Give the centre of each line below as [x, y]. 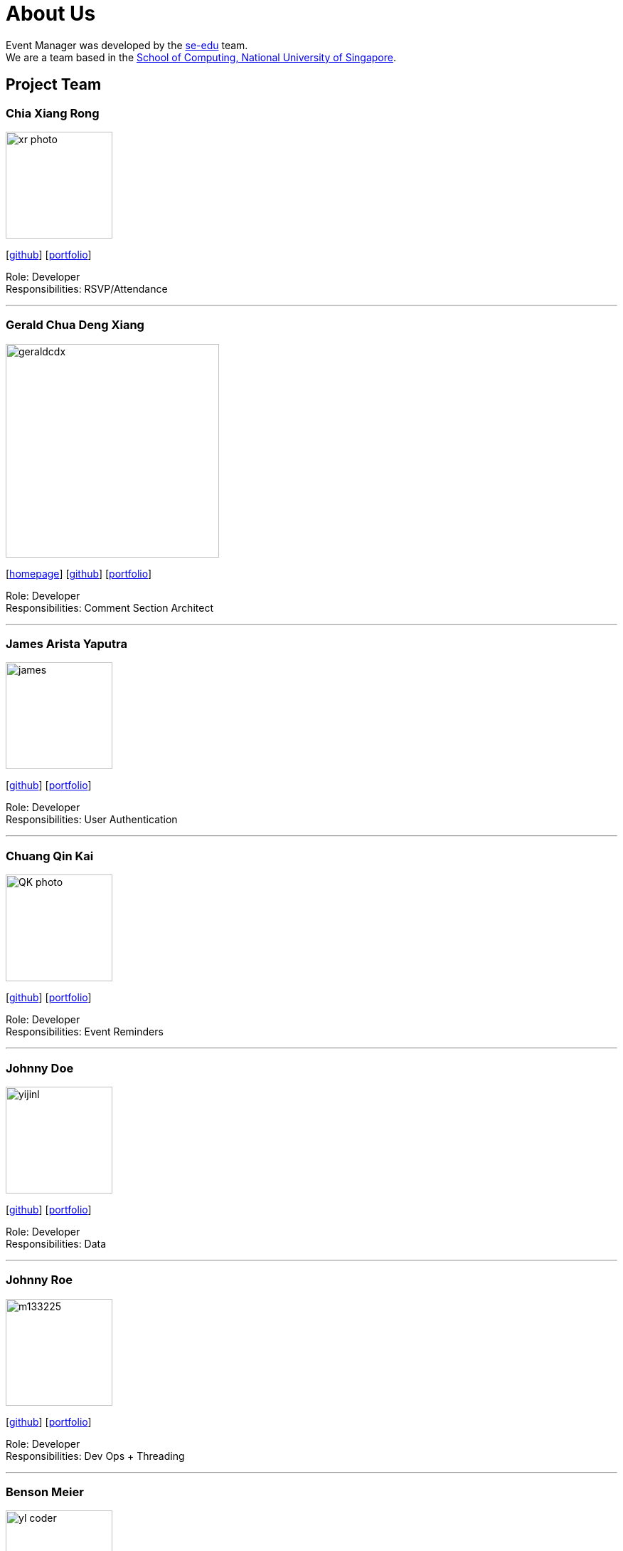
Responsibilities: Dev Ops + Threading [95, 1456]
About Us [51, 14]
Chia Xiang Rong [53, 113]
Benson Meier [45, 1492]
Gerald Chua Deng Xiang [75, 325]
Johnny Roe [39, 1280]
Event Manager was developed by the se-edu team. [127, 45]
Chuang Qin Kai [50, 856]
